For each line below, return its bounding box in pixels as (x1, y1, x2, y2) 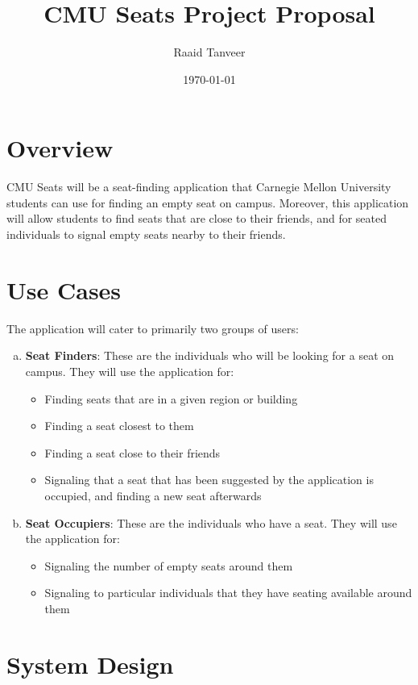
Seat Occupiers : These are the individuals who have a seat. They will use (25, 514, 397, 531)
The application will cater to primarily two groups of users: (6, 320, 299, 336)
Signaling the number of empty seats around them (44, 557, 293, 574)
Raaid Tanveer (173, 44, 246, 61)
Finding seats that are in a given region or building (44, 390, 298, 407)
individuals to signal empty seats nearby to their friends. (6, 226, 286, 243)
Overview (6, 132, 114, 165)
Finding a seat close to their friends (44, 444, 221, 461)
